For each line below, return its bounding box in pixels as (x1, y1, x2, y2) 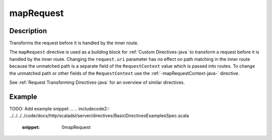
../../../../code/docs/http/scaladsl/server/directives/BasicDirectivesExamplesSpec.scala (9, 113, 189, 119)
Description (9, 27, 47, 35)
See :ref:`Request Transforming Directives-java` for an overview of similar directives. (9, 79, 185, 85)
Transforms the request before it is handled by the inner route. (9, 40, 139, 46)
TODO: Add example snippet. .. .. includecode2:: (9, 105, 110, 111)
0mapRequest (61, 124, 91, 130)
